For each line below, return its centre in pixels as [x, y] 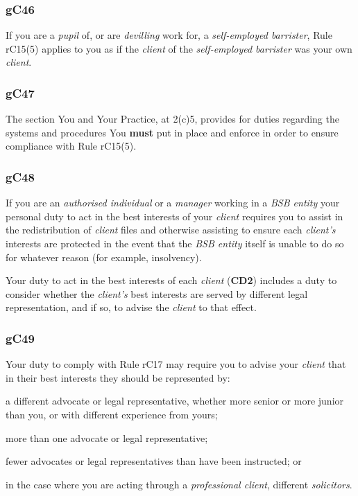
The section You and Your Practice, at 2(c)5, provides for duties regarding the [172, 119]
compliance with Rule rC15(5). [71, 146]
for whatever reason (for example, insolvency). [104, 257]
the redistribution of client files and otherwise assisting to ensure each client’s [171, 230]
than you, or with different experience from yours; [112, 414]
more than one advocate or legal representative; [107, 437]
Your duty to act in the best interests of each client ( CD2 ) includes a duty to [171, 280]
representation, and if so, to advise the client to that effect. [131, 307]
